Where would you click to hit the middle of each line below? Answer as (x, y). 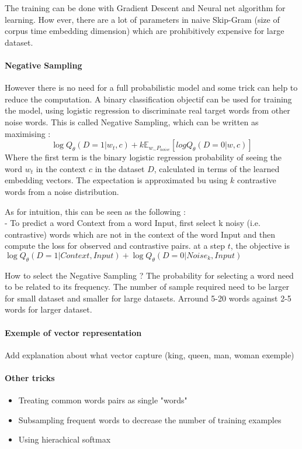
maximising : (28, 133)
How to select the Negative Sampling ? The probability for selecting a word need (149, 275)
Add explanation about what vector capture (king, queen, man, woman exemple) (150, 354)
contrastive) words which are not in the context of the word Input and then (140, 234)
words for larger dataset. (48, 309)
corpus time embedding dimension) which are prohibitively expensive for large (145, 31)
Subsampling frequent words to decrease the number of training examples (150, 419)
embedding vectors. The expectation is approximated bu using (116, 180)
